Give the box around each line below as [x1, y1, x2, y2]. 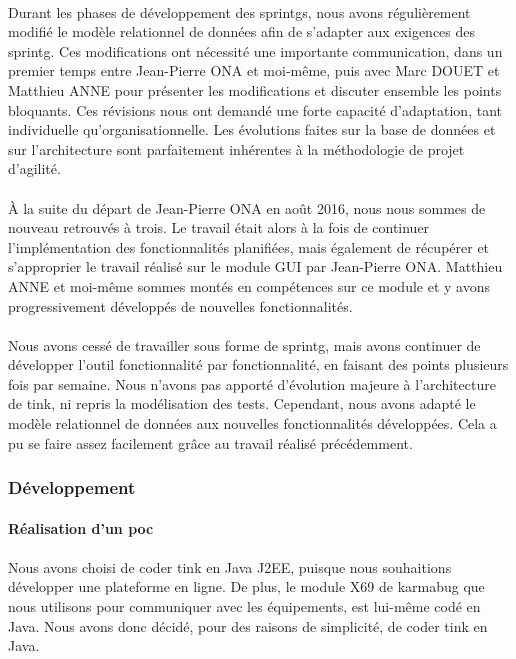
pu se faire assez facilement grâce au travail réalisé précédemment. [8, 432, 413, 453]
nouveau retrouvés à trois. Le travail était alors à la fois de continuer [8, 217, 430, 238]
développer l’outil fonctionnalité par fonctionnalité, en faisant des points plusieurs [8, 354, 509, 375]
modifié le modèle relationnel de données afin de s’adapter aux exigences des [8, 21, 476, 42]
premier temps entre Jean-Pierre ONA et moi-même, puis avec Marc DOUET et [8, 60, 500, 81]
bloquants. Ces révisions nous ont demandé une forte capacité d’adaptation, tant [8, 99, 502, 120]
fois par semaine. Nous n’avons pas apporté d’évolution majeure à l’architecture [8, 373, 496, 394]
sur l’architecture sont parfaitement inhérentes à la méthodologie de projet [8, 138, 465, 159]
